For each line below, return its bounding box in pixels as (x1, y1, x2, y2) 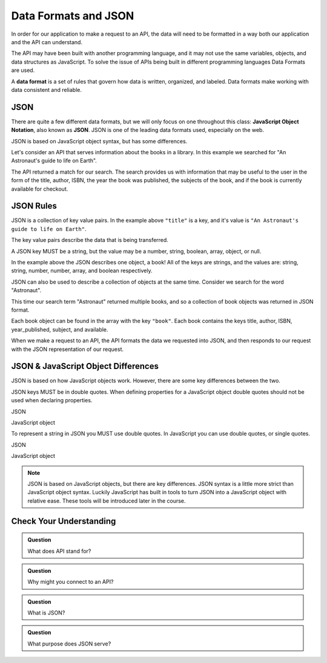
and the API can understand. (11, 38, 83, 45)
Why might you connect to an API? (27, 578, 114, 586)
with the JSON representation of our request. (11, 345, 124, 353)
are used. (11, 67, 35, 74)
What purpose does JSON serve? (27, 640, 111, 647)
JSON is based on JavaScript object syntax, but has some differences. (11, 137, 188, 145)
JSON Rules (11, 201, 58, 211)
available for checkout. (11, 185, 68, 192)
